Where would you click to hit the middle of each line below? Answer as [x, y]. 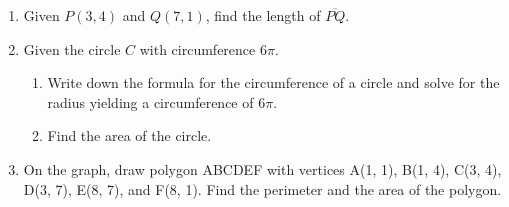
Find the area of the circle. [129, 135]
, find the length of [263, 15]
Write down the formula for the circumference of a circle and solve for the [273, 82]
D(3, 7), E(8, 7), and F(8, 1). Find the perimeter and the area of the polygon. [262, 188]
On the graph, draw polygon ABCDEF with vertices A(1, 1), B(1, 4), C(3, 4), [262, 168]
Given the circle [72, 48]
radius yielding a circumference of [150, 101]
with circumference [197, 48]
